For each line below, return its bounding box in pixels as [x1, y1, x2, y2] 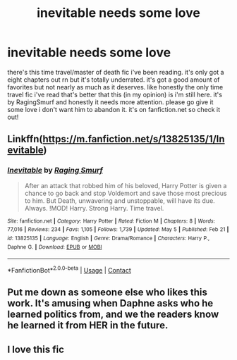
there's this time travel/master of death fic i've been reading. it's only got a [7, 68, 224, 76]
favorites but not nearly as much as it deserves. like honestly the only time [7, 82, 224, 91]
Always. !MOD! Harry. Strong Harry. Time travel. [24, 204, 164, 212]
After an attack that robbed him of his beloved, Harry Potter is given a [24, 181, 227, 190]
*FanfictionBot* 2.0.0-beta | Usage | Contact [7, 265, 132, 274]
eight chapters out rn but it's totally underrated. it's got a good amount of [7, 75, 220, 84]
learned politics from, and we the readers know [7, 309, 219, 321]
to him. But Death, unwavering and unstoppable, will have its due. [24, 196, 215, 205]
